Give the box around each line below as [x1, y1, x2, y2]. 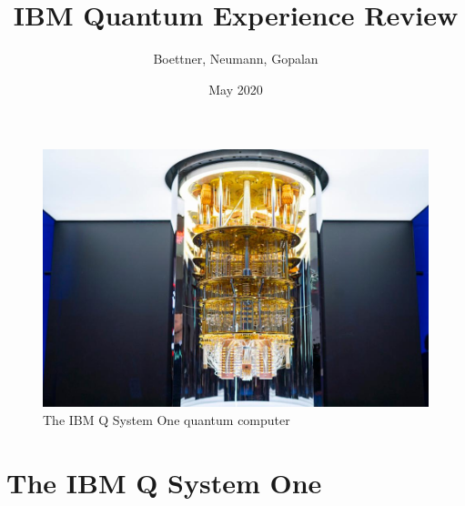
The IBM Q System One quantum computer [43, 410, 290, 429]
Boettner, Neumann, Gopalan [153, 49, 318, 68]
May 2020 [208, 79, 263, 98]
